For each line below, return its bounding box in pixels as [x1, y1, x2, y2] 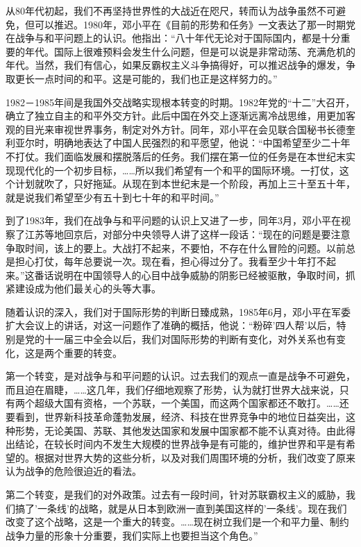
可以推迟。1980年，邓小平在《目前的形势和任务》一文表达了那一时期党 [34, 17, 355, 31]
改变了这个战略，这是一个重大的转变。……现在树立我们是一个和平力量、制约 [6, 514, 349, 529]
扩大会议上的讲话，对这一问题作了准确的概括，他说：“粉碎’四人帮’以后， [6, 318, 337, 333]
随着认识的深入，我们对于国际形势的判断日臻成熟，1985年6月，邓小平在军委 [6, 304, 351, 319]
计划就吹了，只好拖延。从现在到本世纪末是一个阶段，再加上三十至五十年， [15, 176, 355, 191]
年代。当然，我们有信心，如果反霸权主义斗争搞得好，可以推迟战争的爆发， [6, 58, 346, 72]
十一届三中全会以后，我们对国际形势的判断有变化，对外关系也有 [44, 332, 336, 346]
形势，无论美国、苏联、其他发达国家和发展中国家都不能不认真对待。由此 [15, 423, 346, 437]
